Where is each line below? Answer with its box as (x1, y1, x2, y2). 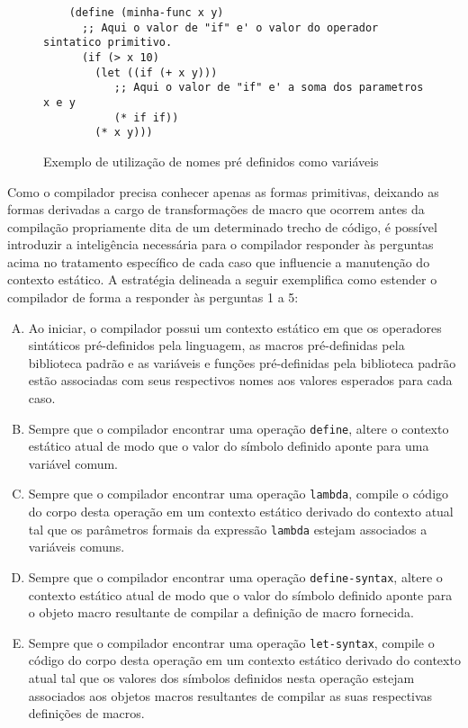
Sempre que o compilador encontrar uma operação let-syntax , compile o (28, 633, 435, 652)
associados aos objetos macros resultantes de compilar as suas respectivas (28, 686, 433, 705)
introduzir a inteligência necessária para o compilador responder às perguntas (7, 235, 434, 254)
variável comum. (28, 454, 118, 472)
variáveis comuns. (28, 537, 125, 556)
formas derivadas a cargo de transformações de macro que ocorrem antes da (7, 200, 425, 219)
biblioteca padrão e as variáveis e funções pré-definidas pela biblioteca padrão (28, 353, 456, 372)
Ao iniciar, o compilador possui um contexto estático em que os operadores (28, 318, 442, 337)
